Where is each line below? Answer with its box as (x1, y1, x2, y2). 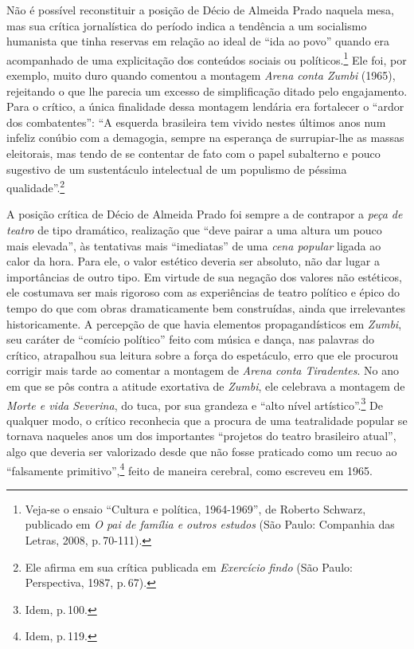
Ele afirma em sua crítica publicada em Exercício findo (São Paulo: (25, 558, 353, 575)
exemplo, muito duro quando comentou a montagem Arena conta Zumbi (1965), (6, 67, 396, 84)
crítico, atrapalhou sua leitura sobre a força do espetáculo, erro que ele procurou (6, 346, 399, 363)
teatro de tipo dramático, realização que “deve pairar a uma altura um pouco (6, 222, 382, 238)
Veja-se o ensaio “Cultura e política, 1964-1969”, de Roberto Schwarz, (25, 500, 366, 517)
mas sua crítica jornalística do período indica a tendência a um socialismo (6, 17, 367, 33)
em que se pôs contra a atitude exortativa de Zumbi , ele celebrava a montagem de (6, 377, 405, 394)
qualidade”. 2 (6, 177, 65, 195)
